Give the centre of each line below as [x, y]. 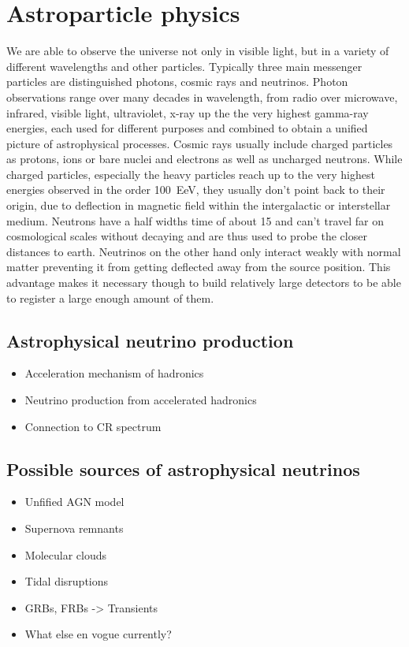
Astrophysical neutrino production [150, 340]
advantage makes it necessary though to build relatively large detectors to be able [204, 283]
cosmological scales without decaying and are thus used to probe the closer [187, 236]
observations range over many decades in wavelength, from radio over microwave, [202, 97]
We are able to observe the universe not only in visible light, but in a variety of [198, 51]
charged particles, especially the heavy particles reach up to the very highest [191, 174]
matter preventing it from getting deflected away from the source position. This [199, 267]
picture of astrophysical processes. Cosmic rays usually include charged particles [200, 143]
